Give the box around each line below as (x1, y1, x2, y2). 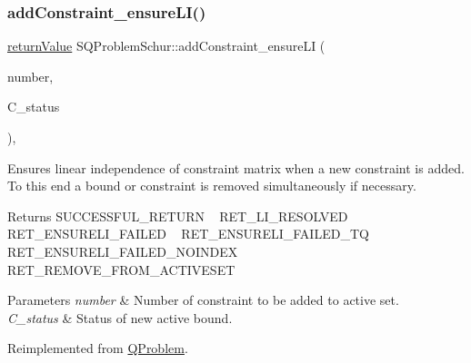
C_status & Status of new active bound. (7, 308, 233, 327)
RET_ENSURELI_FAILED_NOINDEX (7, 241, 238, 260)
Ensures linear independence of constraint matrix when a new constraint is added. (7, 158, 465, 177)
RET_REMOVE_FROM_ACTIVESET (7, 260, 235, 279)
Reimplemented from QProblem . (7, 338, 188, 358)
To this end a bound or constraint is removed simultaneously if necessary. (7, 176, 416, 195)
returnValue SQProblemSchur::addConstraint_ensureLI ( (7, 36, 326, 55)
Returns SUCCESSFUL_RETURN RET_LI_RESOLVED (7, 206, 348, 225)
